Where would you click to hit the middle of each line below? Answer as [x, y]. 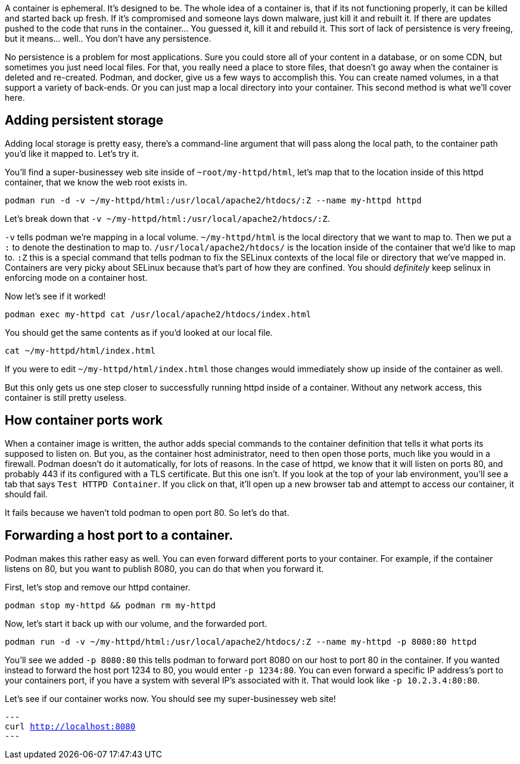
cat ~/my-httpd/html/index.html [80, 350]
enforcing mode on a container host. [76, 277]
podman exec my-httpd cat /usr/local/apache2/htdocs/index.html [158, 314]
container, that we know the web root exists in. [96, 182]
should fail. [26, 494]
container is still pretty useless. [66, 397]
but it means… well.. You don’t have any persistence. [108, 38]
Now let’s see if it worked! [55, 296]
